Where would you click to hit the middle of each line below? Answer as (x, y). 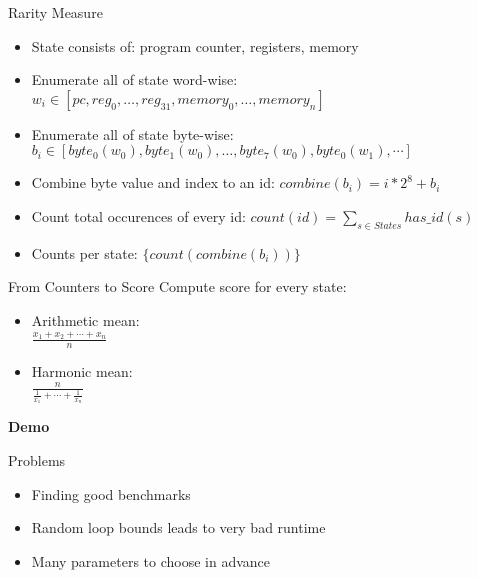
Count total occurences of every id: (138, 215)
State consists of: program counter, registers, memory (195, 45)
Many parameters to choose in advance (151, 560)
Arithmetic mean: (85, 319)
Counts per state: (84, 252)
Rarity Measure (55, 12)
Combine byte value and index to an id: (153, 182)
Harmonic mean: (82, 371)
